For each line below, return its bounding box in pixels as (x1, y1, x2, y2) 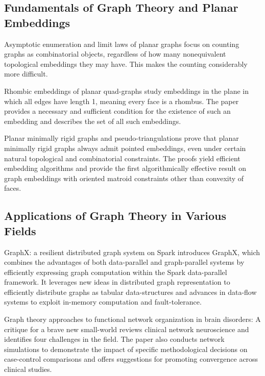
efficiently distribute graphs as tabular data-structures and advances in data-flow (4, 286, 257, 297)
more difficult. (4, 68, 48, 79)
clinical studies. (4, 364, 52, 374)
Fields (4, 222, 36, 238)
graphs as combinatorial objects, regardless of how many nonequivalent (4, 48, 226, 59)
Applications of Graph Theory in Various (4, 208, 227, 223)
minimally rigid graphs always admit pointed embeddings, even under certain (4, 142, 246, 153)
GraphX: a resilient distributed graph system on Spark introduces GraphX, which (4, 246, 260, 257)
